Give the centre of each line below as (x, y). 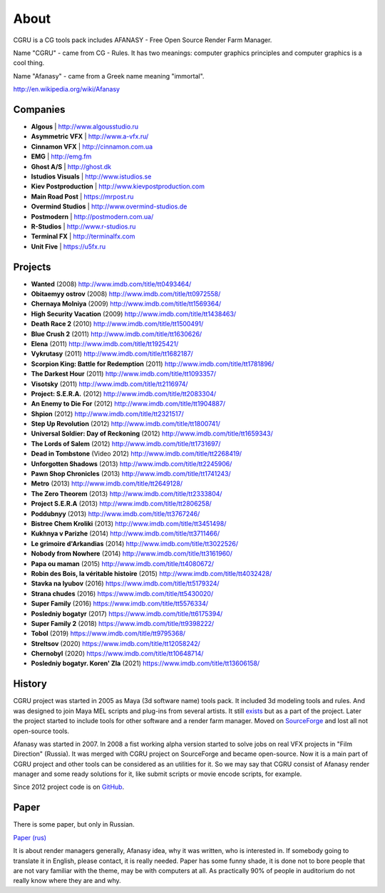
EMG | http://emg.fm (61, 156)
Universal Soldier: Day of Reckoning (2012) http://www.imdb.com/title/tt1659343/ (152, 434)
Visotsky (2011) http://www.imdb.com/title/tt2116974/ (109, 384)
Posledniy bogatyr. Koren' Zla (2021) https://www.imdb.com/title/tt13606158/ (145, 663)
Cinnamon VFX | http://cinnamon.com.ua (92, 146)
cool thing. (29, 63)
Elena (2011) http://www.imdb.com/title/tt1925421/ (105, 343)
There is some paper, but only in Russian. (74, 824)
